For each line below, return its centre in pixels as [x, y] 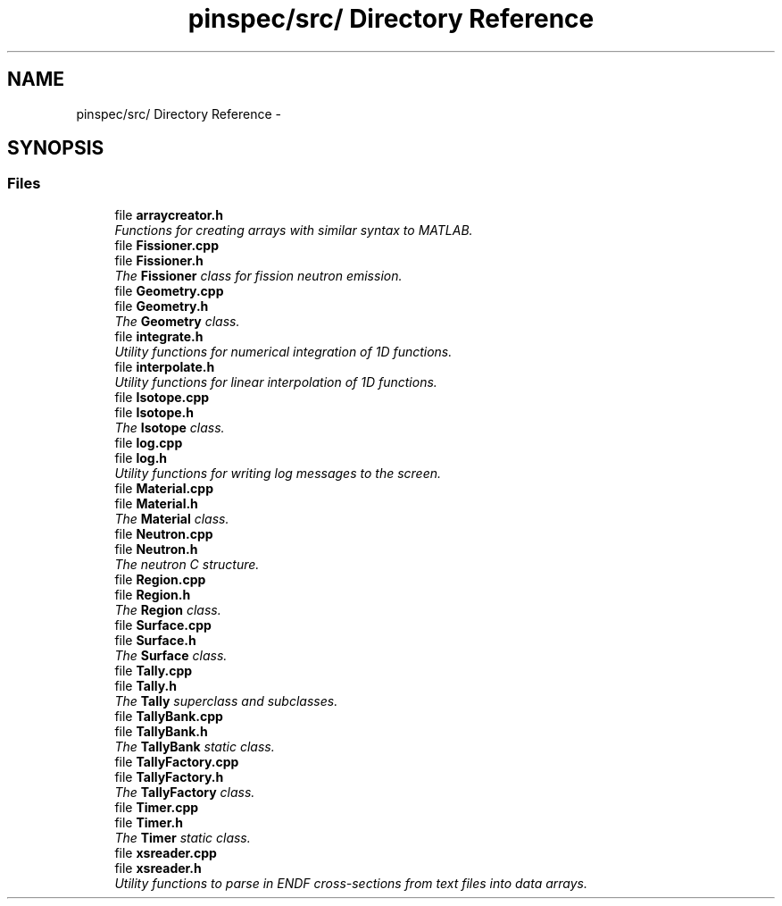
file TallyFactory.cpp [177, 761]
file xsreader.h [158, 868]
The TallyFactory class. [185, 792]
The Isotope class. [170, 427]
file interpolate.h [165, 366]
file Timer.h [149, 822]
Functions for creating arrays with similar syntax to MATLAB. [294, 230]
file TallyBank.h [161, 731]
